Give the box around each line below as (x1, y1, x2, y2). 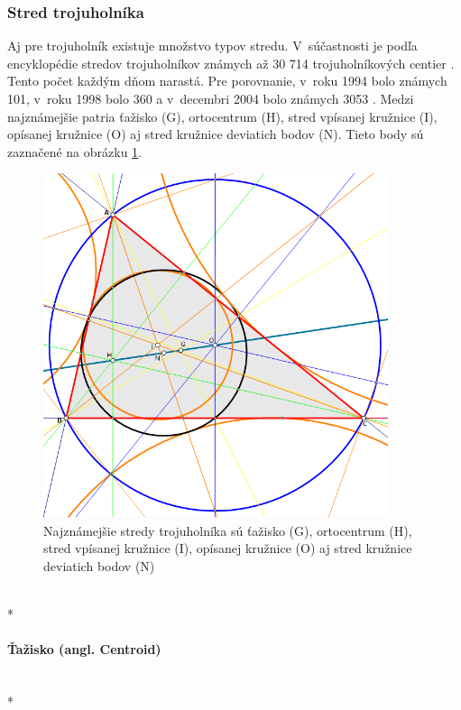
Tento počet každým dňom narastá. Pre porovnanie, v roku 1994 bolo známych (7, 71, 447, 90)
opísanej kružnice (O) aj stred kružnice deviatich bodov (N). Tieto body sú (7, 124, 424, 143)
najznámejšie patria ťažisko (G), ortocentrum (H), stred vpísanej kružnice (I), (7, 106, 438, 125)
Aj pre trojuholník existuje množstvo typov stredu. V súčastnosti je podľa (7, 36, 418, 55)
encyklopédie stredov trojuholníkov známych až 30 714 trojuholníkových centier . (7, 53, 455, 72)
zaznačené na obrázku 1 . (7, 142, 142, 161)
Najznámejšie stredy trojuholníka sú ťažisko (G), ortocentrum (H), (43, 521, 412, 539)
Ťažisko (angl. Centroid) (7, 640, 161, 659)
